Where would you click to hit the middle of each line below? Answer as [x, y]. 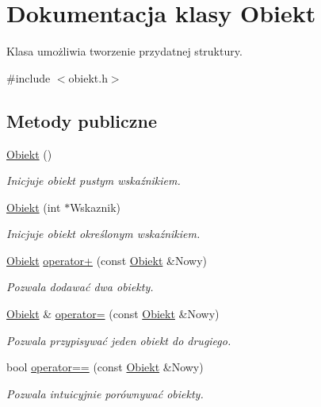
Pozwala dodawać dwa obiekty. [80, 287]
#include [29, 77]
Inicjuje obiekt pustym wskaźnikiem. [94, 180]
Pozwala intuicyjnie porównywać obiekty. [105, 393]
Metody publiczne [82, 120]
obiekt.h [88, 77]
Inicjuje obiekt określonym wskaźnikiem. [103, 234]
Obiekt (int [34, 207]
